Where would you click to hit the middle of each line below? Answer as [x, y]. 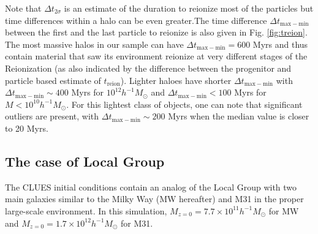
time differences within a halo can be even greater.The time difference [136, 20]
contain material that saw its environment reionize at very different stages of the [156, 56]
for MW [284, 210]
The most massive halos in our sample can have [94, 44]
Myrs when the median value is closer [239, 116]
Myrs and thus [280, 44]
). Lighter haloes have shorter [176, 80]
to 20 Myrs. [27, 128]
